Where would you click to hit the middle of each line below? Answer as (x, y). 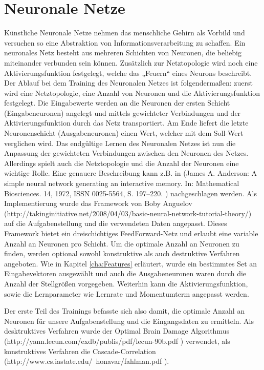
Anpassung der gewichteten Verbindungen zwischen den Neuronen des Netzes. (126, 153)
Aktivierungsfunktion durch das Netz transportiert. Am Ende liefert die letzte (126, 123)
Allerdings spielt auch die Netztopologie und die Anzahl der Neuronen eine (122, 163)
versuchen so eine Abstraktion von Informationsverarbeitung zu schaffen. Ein (125, 42)
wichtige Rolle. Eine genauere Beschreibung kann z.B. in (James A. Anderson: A (131, 173)
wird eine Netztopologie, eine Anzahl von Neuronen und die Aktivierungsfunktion (132, 92)
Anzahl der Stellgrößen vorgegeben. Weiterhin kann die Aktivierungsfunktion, (126, 283)
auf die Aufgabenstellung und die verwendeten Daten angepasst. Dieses (116, 223)
